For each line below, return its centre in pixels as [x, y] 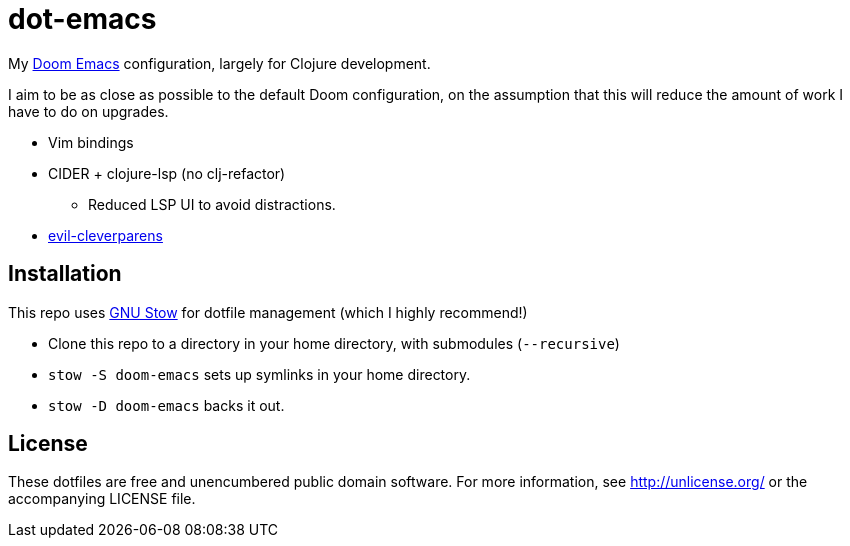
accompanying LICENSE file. [102, 499]
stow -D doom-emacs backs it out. [166, 405]
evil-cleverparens [105, 235]
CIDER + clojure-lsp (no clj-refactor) [167, 173]
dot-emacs [82, 19]
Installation [65, 274]
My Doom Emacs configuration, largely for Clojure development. [219, 63]
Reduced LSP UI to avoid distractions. [212, 204]
